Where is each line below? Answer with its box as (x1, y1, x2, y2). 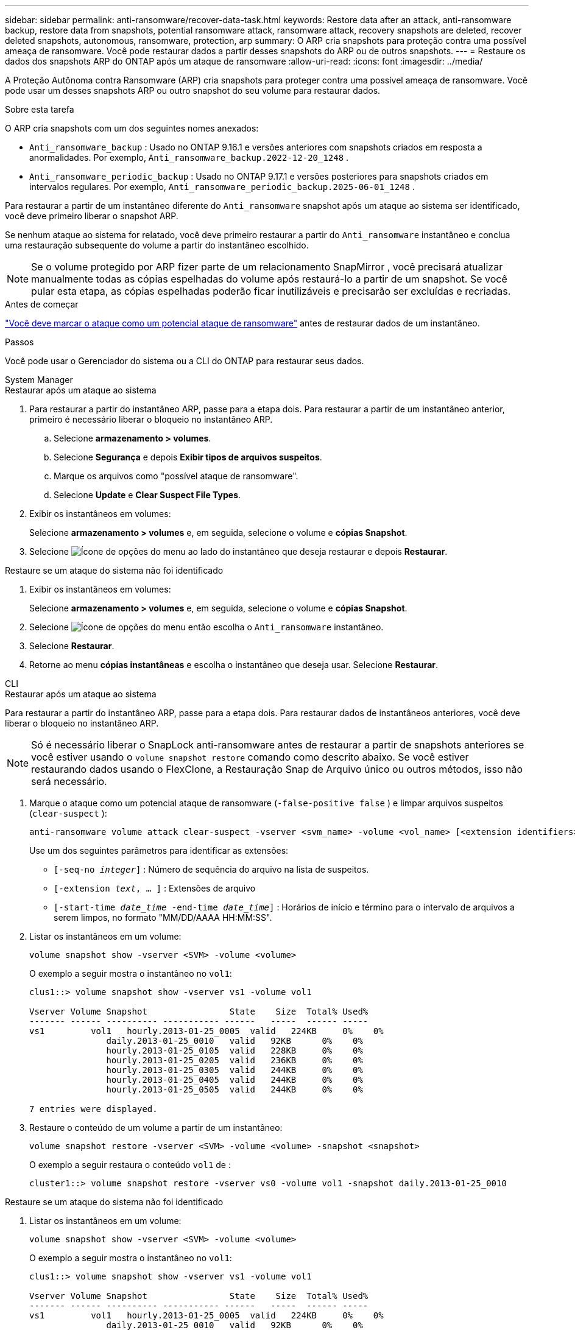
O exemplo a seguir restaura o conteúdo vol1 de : (29, 1159, 231, 1170)
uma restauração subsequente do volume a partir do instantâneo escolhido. (5, 240, 309, 250)
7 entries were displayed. (29, 1104, 158, 1114)
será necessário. (31, 775, 107, 787)
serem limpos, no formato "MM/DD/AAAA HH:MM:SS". (54, 912, 272, 923)
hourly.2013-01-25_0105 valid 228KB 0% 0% (106, 1046, 363, 1055)
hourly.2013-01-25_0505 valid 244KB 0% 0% (106, 1085, 363, 1094)
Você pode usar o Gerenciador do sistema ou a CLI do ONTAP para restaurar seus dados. (5, 356, 364, 366)
